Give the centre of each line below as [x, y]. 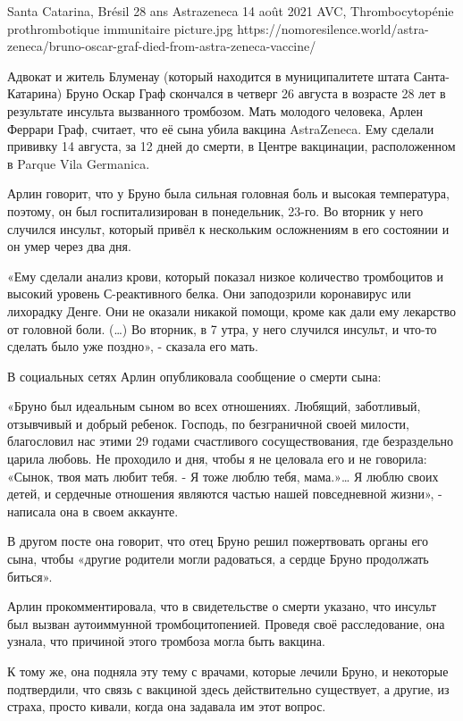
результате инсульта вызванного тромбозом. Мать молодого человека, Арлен [215, 110]
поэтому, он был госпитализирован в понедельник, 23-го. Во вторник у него [215, 210]
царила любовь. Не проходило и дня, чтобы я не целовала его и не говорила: [217, 459]
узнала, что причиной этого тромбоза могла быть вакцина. [166, 641]
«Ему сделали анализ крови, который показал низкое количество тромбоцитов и [226, 276]
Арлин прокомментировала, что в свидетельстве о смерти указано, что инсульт [222, 606]
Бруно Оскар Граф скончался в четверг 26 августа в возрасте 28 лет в [256, 93]
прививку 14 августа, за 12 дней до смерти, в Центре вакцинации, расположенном [231, 146]
